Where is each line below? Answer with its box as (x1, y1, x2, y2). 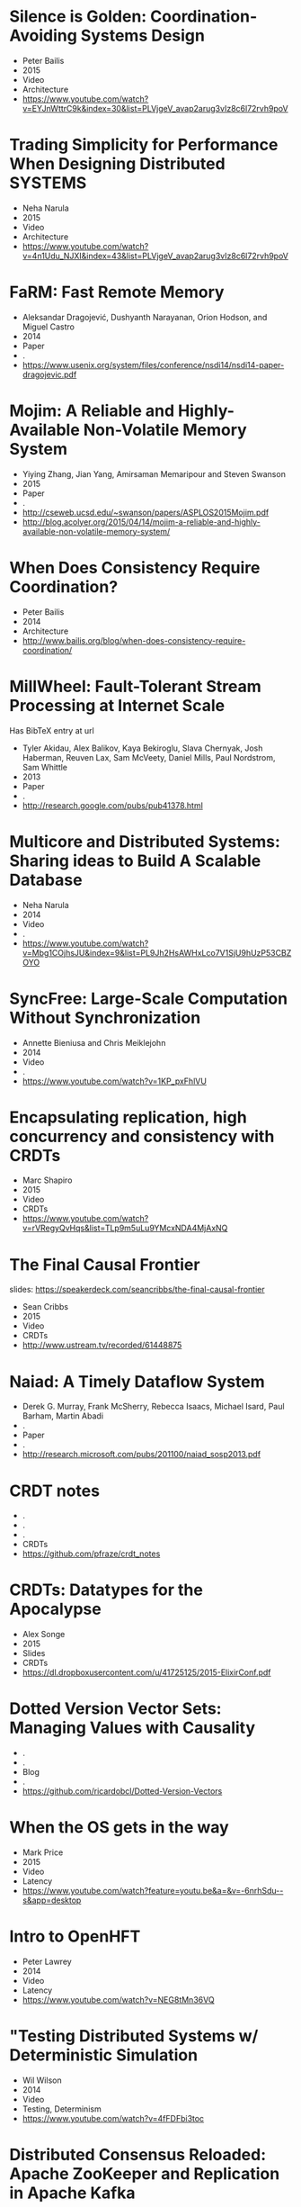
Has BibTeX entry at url (9, 725, 94, 735)
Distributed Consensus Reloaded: (9, 2145, 267, 2166)
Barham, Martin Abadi (22, 1410, 104, 1421)
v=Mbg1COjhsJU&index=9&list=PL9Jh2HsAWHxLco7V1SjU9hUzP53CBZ (22, 947, 292, 958)
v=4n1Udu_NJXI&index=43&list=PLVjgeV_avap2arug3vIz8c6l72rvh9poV (22, 250, 289, 261)
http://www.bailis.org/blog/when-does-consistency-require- (22, 635, 246, 645)
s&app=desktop (22, 1895, 82, 1905)
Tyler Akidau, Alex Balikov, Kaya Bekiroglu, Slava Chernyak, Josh (22, 743, 263, 753)
